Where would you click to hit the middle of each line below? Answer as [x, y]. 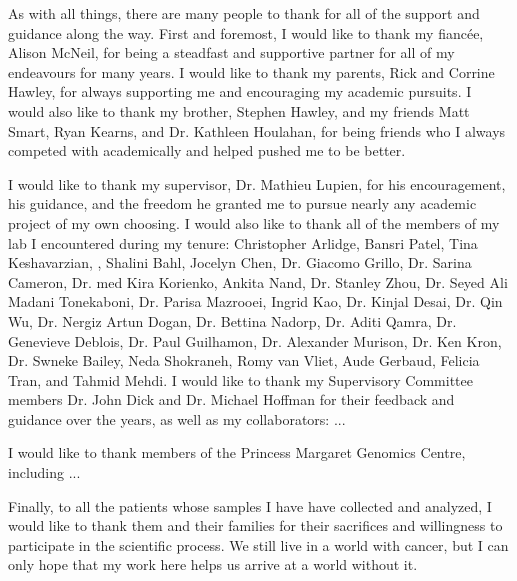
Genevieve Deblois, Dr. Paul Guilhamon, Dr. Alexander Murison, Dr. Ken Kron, [255, 340]
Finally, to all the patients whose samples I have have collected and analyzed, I [250, 505]
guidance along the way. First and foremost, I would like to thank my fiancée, [246, 32]
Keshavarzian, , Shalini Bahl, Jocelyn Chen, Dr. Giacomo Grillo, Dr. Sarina [240, 262]
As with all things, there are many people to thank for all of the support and [244, 13]
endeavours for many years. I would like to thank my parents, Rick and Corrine [251, 71]
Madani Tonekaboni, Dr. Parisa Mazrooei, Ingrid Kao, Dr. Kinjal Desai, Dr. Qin [255, 301]
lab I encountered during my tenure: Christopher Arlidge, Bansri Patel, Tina [243, 242]
